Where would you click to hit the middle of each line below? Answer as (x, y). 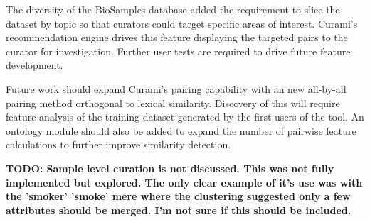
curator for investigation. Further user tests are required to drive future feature (178, 51)
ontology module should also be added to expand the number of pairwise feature (181, 130)
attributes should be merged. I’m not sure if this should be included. (179, 210)
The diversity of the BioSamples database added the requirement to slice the (173, 9)
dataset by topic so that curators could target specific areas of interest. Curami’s (182, 23)
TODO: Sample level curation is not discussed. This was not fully (170, 168)
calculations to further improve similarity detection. (118, 144)
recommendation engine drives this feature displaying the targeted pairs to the (177, 37)
